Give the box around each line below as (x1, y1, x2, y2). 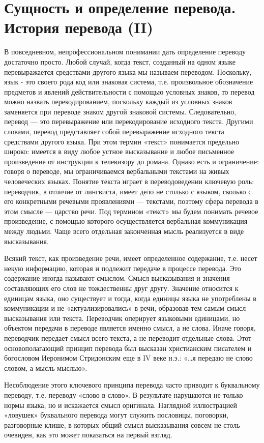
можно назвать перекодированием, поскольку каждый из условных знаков (4, 96, 232, 107)
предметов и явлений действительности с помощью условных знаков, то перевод (4, 86, 255, 97)
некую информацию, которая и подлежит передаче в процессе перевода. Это (4, 262, 241, 273)
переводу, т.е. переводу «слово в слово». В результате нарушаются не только (4, 389, 243, 400)
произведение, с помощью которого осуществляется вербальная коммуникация (4, 216, 248, 226)
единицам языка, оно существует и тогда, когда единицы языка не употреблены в (4, 292, 256, 303)
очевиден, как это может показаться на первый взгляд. (4, 429, 172, 440)
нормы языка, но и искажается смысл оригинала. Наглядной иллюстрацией (4, 399, 237, 410)
